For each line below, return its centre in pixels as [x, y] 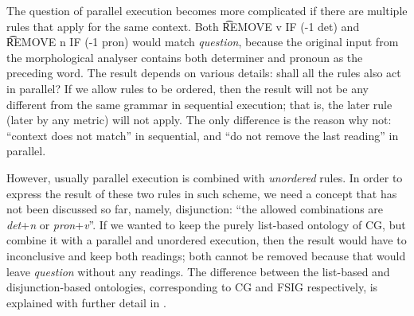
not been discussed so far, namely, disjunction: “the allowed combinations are [195, 209]
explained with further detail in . [86, 302]
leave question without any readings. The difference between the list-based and [198, 271]
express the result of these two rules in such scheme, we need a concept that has [202, 193]
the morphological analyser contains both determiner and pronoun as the [185, 57]
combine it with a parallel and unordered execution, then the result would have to [207, 240]
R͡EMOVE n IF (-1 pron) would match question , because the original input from [203, 42]
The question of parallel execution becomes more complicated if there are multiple [207, 10]
